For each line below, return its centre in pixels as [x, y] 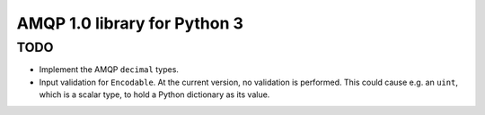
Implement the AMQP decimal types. [109, 70]
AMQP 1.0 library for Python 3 [130, 23]
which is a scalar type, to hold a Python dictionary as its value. [154, 94]
